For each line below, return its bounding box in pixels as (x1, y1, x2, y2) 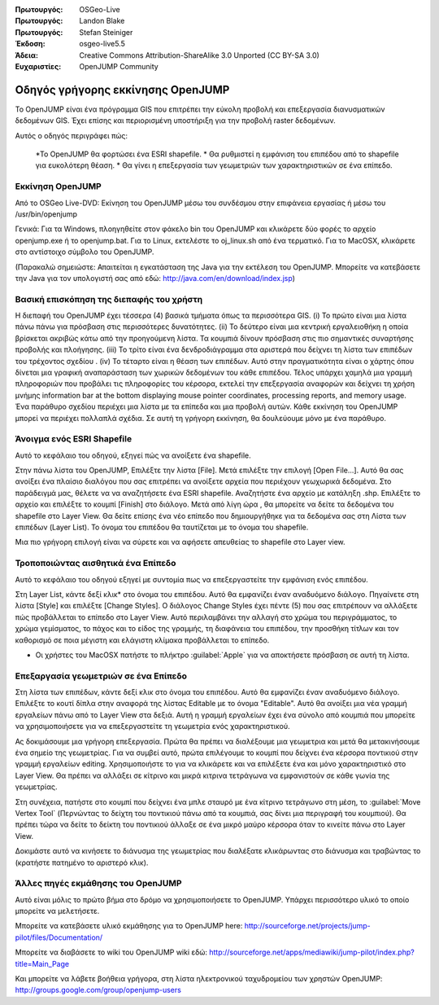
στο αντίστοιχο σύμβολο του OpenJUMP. (15, 247, 154, 257)
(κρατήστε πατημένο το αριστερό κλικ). (15, 858, 149, 867)
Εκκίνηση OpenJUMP (15, 181, 102, 192)
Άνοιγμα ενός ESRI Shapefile (15, 433, 133, 445)
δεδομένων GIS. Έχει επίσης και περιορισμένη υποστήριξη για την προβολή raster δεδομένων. (15, 116, 337, 125)
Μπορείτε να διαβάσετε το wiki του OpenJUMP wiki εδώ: (15, 947, 207, 957)
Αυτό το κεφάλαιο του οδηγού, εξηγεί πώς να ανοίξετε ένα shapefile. (15, 450, 251, 460)
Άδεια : (15, 50, 38, 60)
